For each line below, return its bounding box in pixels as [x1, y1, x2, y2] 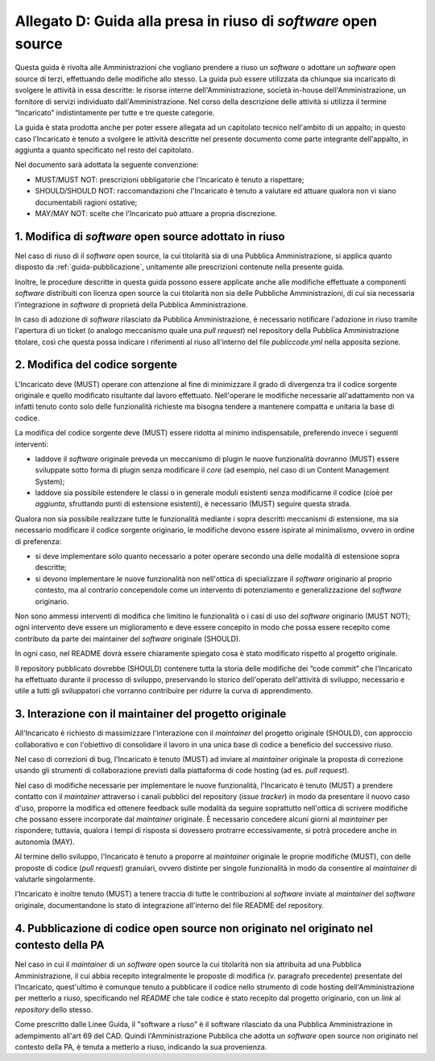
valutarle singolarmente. [14, 874, 96, 884]
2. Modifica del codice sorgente [14, 358, 177, 372]
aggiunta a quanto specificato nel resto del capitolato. [14, 145, 193, 155]
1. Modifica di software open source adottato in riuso [14, 230, 285, 243]
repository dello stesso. [14, 1005, 93, 1014]
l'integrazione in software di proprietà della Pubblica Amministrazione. [14, 299, 248, 310]
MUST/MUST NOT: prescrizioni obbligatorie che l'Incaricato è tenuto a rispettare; [35, 174, 305, 185]
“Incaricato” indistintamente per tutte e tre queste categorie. [14, 107, 215, 117]
